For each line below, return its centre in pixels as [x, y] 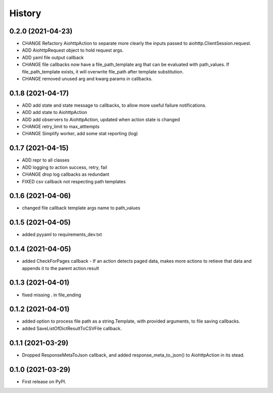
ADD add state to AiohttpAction [55, 112]
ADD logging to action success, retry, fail [64, 167]
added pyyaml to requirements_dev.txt [62, 234]
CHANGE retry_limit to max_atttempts [61, 127]
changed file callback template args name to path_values [81, 208]
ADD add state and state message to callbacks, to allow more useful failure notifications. [114, 105]
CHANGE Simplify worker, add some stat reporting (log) [80, 134]
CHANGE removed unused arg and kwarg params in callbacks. [87, 79]
